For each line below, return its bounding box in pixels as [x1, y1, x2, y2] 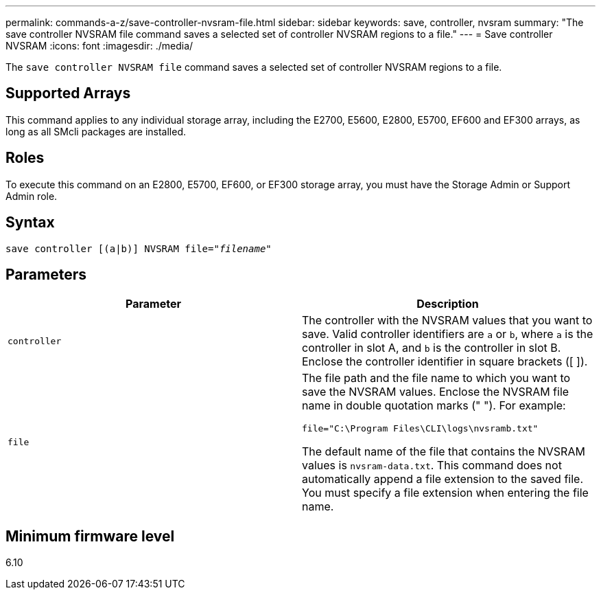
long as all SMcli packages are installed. [5, 125, 186, 137]
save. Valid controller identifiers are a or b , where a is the [302, 327, 593, 341]
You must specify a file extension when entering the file [302, 486, 589, 500]
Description [416, 297, 479, 311]
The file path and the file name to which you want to [302, 371, 571, 385]
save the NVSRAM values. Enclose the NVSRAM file [302, 385, 569, 399]
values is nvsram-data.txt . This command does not [302, 458, 562, 473]
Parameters [5, 265, 86, 283]
